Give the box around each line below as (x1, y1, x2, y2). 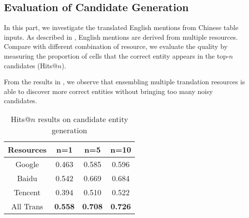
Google (15, 158, 39, 170)
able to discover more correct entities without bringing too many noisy (4, 86, 213, 96)
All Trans (11, 200, 44, 212)
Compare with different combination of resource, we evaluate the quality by (4, 41, 228, 51)
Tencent (14, 186, 41, 198)
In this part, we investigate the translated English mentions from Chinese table (4, 22, 238, 32)
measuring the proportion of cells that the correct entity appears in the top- (4, 50, 229, 61)
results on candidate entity (38, 113, 128, 125)
